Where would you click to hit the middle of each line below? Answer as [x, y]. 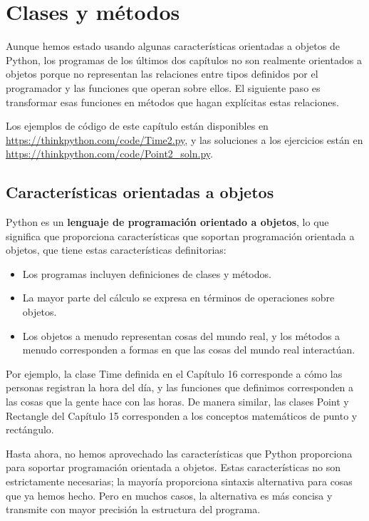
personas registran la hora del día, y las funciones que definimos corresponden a [180, 387]
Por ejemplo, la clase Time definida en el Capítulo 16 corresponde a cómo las [174, 373]
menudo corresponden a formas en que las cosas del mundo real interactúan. [189, 350]
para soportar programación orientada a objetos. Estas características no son [173, 467]
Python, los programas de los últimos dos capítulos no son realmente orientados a [184, 60]
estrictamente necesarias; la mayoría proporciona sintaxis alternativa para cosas [179, 481]
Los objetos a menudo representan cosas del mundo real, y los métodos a [181, 335]
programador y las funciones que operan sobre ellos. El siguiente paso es [163, 87]
